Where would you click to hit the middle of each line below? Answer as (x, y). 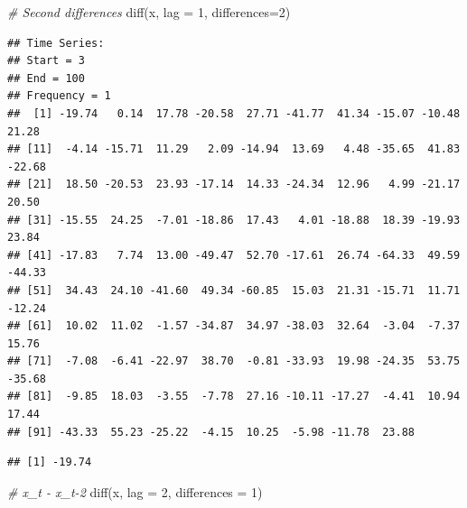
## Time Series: (56, 43)
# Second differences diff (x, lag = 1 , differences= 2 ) (149, 12)
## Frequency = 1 (59, 96)
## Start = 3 (46, 61)
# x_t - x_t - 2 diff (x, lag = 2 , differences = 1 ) (135, 491)
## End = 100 (46, 78)
